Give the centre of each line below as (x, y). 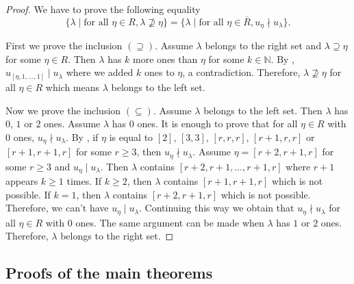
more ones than (165, 59)
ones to (160, 72)
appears (22, 181)
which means (73, 87)
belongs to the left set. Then (263, 110)
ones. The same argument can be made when (170, 222)
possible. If (28, 194)
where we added (100, 72)
